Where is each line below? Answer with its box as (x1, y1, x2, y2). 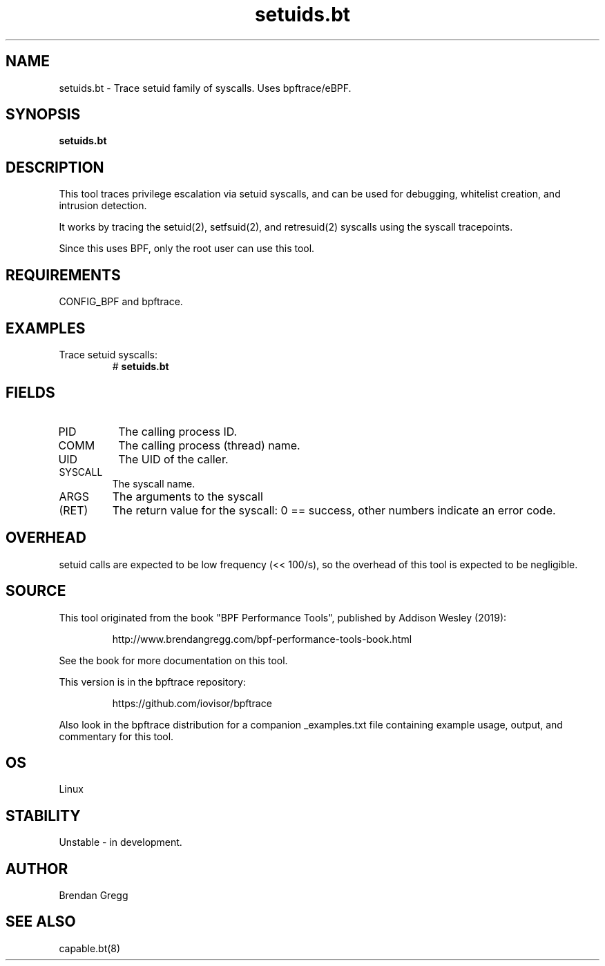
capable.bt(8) (59, 942, 121, 954)
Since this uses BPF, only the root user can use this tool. (59, 242, 315, 255)
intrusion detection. (59, 200, 147, 212)
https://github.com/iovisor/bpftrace (112, 697, 272, 709)
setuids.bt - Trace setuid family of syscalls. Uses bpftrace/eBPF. (59, 81, 352, 94)
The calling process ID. (118, 424, 238, 438)
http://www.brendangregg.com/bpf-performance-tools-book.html (112, 632, 412, 645)
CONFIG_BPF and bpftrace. (59, 296, 183, 308)
